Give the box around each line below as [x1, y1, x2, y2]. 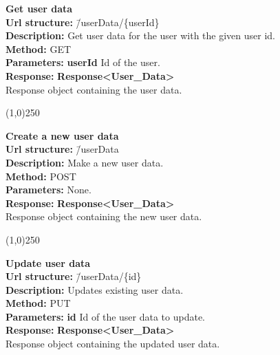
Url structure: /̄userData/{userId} [6, 14, 160, 29]
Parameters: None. [6, 182, 91, 197]
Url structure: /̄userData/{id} [6, 269, 142, 283]
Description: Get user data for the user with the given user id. [6, 28, 276, 43]
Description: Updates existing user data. [6, 282, 184, 297]
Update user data [6, 255, 91, 270]
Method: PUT [6, 296, 71, 310]
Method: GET [6, 41, 72, 56]
